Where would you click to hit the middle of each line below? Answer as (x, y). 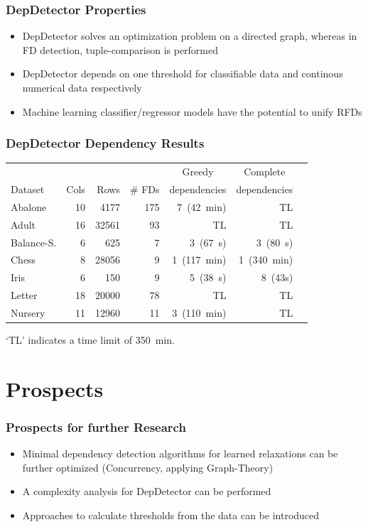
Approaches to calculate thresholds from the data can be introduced (171, 515)
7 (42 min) (202, 206)
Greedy (198, 172)
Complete (265, 172)
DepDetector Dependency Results (105, 143)
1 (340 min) (266, 260)
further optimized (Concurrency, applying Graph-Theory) (148, 467)
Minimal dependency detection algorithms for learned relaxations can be (180, 453)
